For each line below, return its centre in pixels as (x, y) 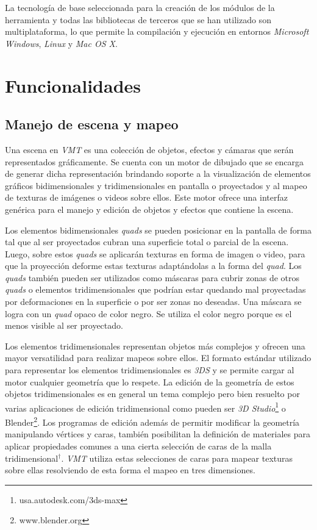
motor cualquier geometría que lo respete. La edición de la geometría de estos (150, 381)
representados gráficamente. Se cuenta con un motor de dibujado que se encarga (155, 161)
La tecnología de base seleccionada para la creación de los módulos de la (140, 7)
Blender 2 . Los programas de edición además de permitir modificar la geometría (152, 421)
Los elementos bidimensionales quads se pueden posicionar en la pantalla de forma (158, 230)
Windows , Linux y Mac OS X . (61, 43)
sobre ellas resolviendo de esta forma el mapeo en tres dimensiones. (130, 470)
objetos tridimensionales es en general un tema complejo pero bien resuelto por (152, 394)
